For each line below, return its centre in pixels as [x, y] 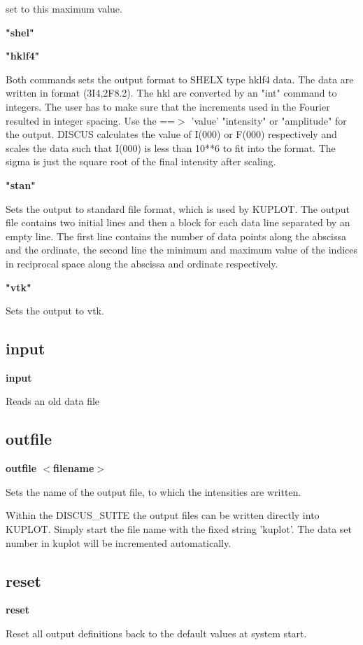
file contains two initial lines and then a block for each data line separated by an [178, 222]
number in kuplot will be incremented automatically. [119, 542]
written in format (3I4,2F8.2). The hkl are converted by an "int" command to [171, 93]
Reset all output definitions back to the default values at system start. [156, 633]
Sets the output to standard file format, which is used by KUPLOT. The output [178, 208]
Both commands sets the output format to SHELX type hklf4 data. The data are [180, 79]
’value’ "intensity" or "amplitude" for [269, 120]
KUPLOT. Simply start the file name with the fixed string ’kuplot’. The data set [179, 529]
